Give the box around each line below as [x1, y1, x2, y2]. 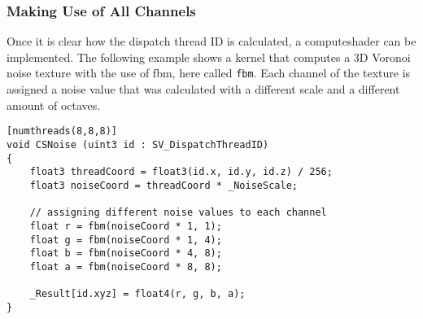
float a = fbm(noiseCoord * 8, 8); [29, 260, 222, 273]
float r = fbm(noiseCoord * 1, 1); [29, 220, 222, 232]
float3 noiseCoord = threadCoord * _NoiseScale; [29, 179, 298, 191]
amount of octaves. [7, 96, 101, 113]
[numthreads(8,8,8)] [7, 125, 118, 138]
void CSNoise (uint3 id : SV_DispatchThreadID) [7, 138, 269, 151]
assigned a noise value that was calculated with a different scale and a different [7, 81, 400, 98]
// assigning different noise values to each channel [29, 207, 327, 219]
